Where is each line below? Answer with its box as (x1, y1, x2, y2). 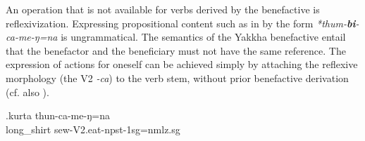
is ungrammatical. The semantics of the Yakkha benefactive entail (61, 29, 346, 44)
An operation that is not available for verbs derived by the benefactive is (6, 2, 320, 16)
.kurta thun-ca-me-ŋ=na (6, 108, 110, 123)
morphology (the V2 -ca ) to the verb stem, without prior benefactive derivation (6, 70, 349, 85)
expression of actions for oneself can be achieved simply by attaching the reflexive (6, 57, 358, 72)
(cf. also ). (6, 84, 49, 99)
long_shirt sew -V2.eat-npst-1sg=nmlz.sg (6, 121, 180, 136)
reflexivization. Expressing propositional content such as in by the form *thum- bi (6, 15, 356, 30)
